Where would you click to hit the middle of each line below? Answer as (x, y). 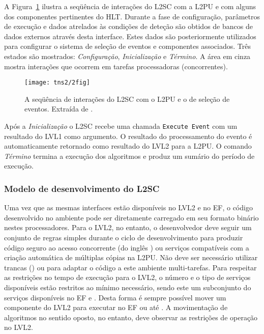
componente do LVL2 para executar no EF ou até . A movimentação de (116, 307)
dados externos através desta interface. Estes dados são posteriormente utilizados (130, 36)
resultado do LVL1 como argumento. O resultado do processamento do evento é (128, 136)
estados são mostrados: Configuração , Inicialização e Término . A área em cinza (127, 56)
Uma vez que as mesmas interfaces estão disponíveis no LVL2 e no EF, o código (128, 207)
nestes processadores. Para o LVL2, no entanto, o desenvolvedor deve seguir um (128, 227)
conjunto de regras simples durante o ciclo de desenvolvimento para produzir (124, 238)
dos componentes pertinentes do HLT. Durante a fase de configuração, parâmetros (132, 16)
